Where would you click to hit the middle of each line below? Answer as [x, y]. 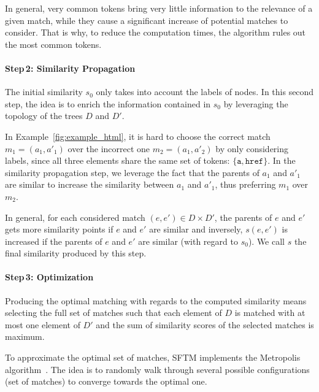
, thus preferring [245, 184]
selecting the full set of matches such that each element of [113, 313]
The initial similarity [44, 92]
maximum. [25, 336]
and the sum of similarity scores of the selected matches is [205, 324]
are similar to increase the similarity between [90, 184]
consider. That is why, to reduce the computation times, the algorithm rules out [156, 32]
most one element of [43, 324]
